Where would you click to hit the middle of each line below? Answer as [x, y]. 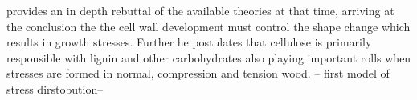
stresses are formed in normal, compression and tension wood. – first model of [198, 73]
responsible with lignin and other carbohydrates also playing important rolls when [209, 57]
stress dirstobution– [55, 88]
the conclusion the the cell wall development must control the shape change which [208, 26]
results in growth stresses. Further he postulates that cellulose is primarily [189, 42]
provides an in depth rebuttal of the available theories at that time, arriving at [200, 10]
